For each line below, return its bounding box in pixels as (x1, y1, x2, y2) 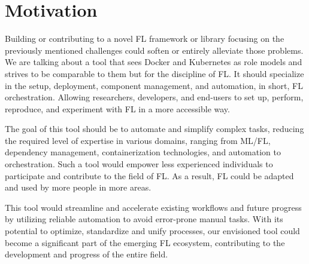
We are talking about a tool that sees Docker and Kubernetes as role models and (5, 56, 302, 68)
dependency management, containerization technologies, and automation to (5, 146, 281, 158)
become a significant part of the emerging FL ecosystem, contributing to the (5, 236, 285, 248)
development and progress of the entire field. (5, 248, 168, 260)
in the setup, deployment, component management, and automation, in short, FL (5, 79, 303, 91)
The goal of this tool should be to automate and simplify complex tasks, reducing (5, 122, 304, 135)
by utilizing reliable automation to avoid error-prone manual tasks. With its (5, 213, 283, 225)
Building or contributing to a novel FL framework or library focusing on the (5, 32, 284, 45)
